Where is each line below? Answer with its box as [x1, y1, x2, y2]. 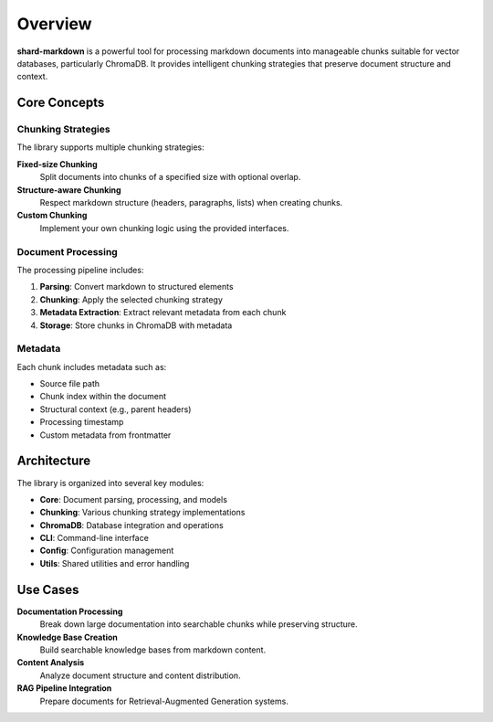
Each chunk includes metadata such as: [16, 361, 167, 372]
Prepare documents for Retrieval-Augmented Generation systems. [39, 695, 289, 706]
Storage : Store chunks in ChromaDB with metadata [39, 320, 233, 331]
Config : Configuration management [39, 545, 174, 557]
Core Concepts [16, 95, 105, 111]
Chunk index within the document [39, 391, 167, 402]
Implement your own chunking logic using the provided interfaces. [39, 222, 289, 233]
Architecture [16, 453, 91, 469]
